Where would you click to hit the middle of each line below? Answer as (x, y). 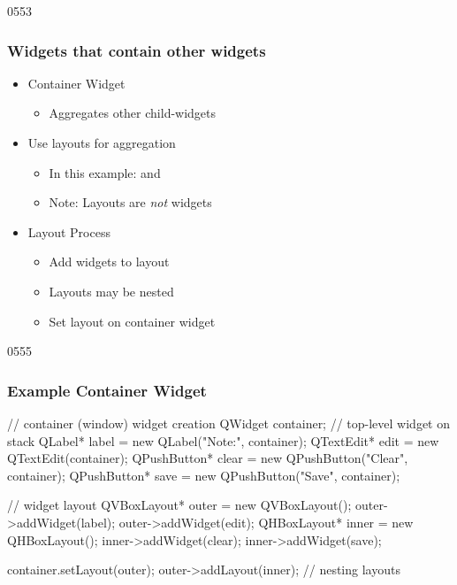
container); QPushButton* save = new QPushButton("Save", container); (204, 475)
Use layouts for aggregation (102, 142)
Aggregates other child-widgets (133, 113)
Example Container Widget (107, 390)
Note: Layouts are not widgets (130, 202)
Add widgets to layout (109, 262)
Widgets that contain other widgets (137, 50)
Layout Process (69, 231)
